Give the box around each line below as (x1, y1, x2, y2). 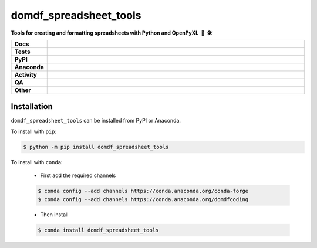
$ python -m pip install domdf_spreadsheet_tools (23, 144, 169, 150)
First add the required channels (40, 172, 116, 179)
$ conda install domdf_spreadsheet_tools (38, 226, 159, 233)
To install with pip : (11, 128, 57, 135)
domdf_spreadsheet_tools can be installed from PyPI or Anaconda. (11, 117, 181, 124)
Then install (40, 211, 69, 218)
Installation (11, 101, 53, 111)
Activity (14, 70, 38, 79)
